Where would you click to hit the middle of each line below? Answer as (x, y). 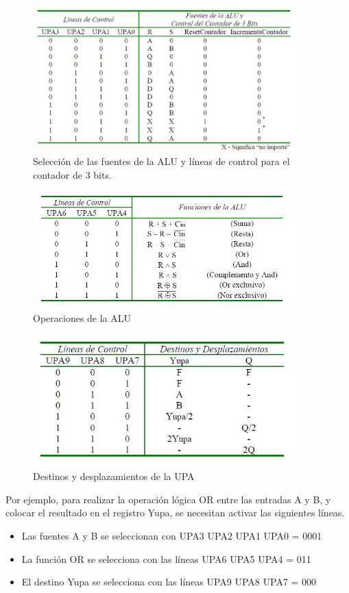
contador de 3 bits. (72, 174)
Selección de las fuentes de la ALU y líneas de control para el (161, 161)
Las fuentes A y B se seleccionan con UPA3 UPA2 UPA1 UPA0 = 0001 (172, 536)
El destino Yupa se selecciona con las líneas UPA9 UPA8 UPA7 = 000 (169, 582)
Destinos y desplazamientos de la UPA (114, 476)
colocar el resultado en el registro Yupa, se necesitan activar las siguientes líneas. (175, 513)
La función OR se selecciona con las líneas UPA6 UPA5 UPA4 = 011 (166, 558)
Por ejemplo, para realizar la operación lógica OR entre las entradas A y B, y (168, 499)
